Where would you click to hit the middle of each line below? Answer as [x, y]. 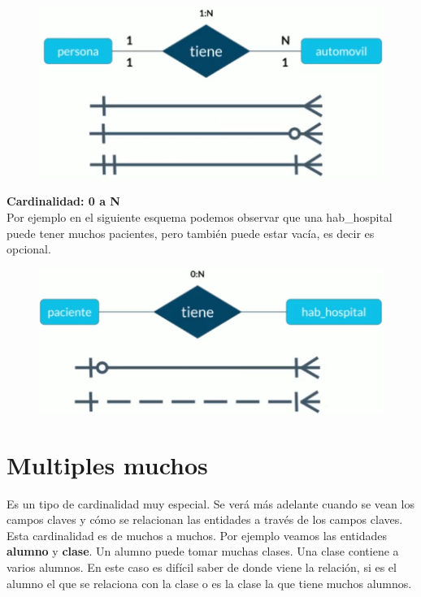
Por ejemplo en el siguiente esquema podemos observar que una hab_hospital [200, 216]
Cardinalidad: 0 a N [63, 201]
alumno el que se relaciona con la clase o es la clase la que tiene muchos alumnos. [209, 583]
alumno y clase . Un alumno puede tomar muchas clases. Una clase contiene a [203, 551]
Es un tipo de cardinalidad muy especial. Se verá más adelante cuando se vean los [210, 503]
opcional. [29, 249]
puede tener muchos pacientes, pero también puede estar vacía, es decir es [191, 233]
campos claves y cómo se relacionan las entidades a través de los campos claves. [205, 519]
